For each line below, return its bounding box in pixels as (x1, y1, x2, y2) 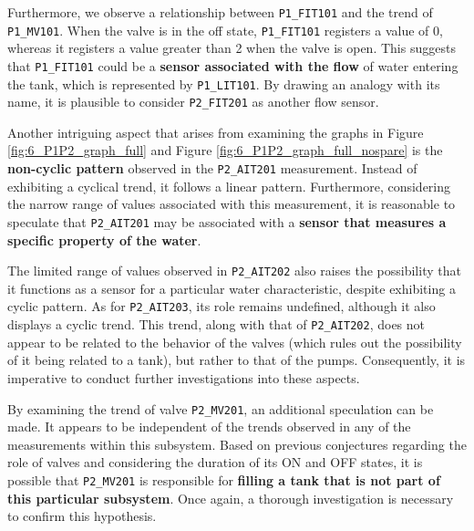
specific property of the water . (7, 230, 201, 249)
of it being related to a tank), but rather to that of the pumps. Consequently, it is (7, 350, 466, 370)
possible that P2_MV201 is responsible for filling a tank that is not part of (7, 470, 440, 489)
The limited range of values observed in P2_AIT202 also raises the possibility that (7, 261, 461, 280)
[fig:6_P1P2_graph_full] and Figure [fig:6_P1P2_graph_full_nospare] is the (7, 141, 443, 160)
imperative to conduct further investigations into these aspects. (7, 368, 360, 387)
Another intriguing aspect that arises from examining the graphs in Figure (7, 122, 424, 141)
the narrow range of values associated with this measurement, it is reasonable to (7, 194, 456, 213)
